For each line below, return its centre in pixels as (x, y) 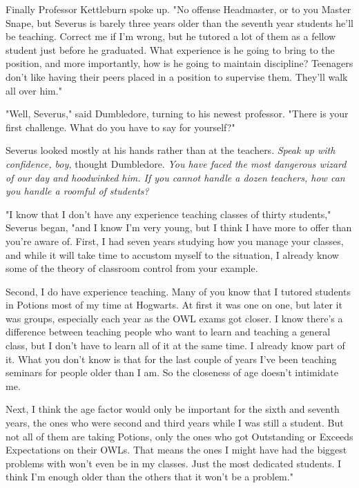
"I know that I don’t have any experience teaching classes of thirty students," (168, 214)
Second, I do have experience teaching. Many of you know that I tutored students (178, 291)
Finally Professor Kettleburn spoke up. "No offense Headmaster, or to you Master (178, 9)
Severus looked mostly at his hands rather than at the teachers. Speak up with (171, 150)
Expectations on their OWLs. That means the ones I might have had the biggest (176, 450)
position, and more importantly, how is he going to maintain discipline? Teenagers (179, 63)
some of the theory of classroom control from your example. (132, 268)
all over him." (34, 90)
